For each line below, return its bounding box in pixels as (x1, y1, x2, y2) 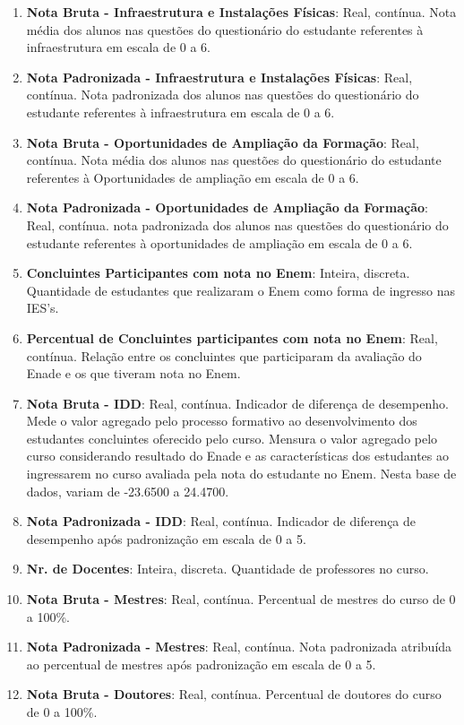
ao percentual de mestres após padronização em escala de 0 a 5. (26, 654, 376, 673)
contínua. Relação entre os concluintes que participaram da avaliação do (26, 346, 422, 365)
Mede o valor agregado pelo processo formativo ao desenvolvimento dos (26, 411, 417, 430)
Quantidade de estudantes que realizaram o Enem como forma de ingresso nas (26, 281, 456, 299)
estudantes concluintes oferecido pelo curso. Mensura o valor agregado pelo (26, 428, 438, 447)
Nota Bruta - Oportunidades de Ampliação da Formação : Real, (26, 133, 419, 151)
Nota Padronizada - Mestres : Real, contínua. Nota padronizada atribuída (26, 637, 452, 656)
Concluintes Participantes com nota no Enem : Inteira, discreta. (26, 263, 410, 282)
